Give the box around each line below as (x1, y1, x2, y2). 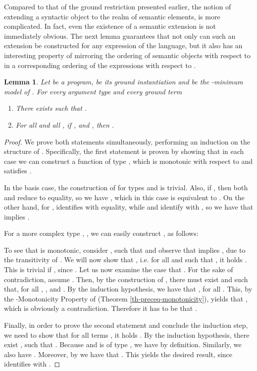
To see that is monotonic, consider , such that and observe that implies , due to (4, 244, 246, 255)
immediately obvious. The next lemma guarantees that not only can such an (4, 30, 236, 41)
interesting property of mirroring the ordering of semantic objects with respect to (4, 50, 251, 60)
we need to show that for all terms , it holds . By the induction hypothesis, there (4, 329, 250, 340)
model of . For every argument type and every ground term (4, 86, 182, 96)
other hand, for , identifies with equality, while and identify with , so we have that (4, 202, 254, 212)
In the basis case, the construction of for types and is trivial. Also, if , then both (4, 182, 248, 192)
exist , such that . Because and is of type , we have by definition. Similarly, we (4, 339, 242, 350)
